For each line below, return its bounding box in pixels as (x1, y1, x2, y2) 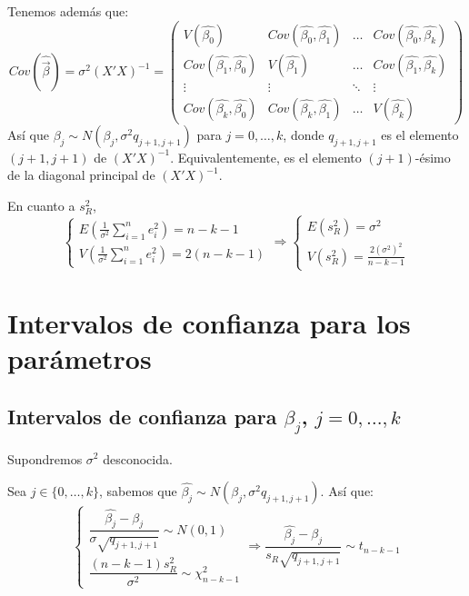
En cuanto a (7, 195, 75, 214)
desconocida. (103, 449, 173, 468)
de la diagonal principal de (7, 165, 155, 184)
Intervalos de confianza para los (7, 304, 411, 342)
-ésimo (414, 147, 451, 166)
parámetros (7, 340, 152, 377)
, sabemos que (99, 482, 177, 501)
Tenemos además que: (7, 2, 129, 20)
